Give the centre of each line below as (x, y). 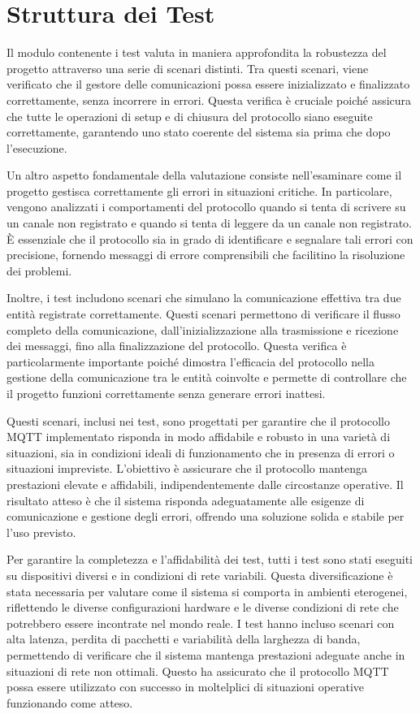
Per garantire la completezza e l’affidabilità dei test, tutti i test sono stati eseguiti (210, 559)
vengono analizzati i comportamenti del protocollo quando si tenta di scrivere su (206, 207)
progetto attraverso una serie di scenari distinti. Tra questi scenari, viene (188, 68)
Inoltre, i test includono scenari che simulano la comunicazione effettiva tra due (204, 298)
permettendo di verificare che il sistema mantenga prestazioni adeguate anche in (206, 654)
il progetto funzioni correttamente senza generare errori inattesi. (166, 393)
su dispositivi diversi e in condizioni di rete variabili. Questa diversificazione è (200, 575)
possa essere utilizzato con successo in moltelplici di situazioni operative (186, 687)
